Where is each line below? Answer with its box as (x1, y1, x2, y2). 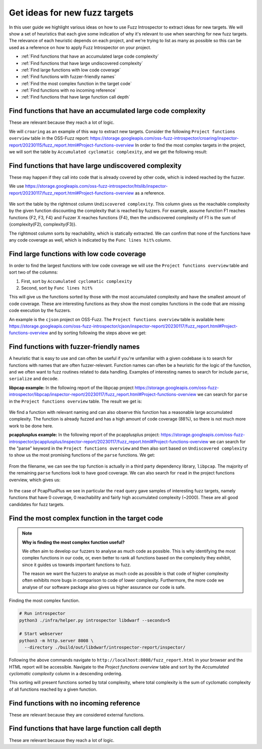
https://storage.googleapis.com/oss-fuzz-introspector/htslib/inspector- (25, 183, 168, 189)
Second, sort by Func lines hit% (21, 285, 93, 291)
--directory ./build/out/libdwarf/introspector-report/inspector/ (24, 645, 186, 650)
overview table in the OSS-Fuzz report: (9, 135, 89, 141)
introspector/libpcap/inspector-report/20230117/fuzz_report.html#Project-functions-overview (9, 391, 196, 397)
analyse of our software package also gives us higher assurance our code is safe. (22, 584, 186, 590)
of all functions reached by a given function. (9, 686, 98, 692)
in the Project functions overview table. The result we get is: (9, 398, 143, 404)
